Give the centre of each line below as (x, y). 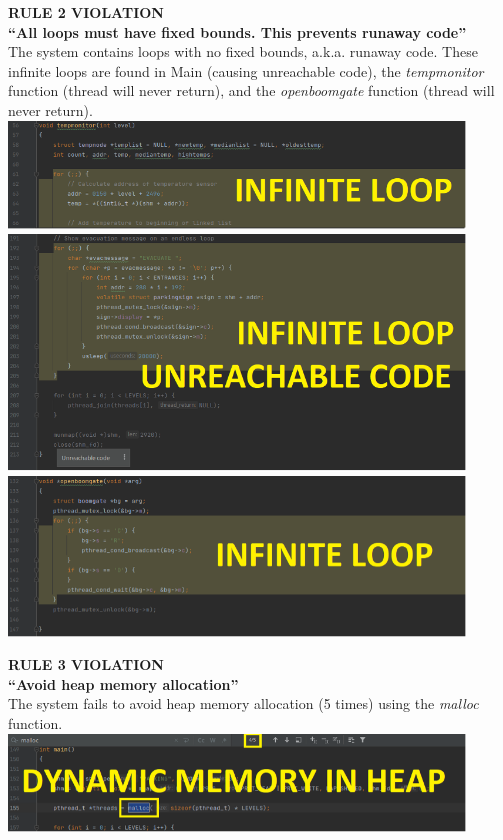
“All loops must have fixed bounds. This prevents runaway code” (237, 31)
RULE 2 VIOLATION (86, 12)
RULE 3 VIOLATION (86, 664)
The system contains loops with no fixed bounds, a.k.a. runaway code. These (243, 51)
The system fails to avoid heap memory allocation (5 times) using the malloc (243, 703)
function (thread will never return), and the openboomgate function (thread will (251, 90)
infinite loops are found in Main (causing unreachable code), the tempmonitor (246, 70)
